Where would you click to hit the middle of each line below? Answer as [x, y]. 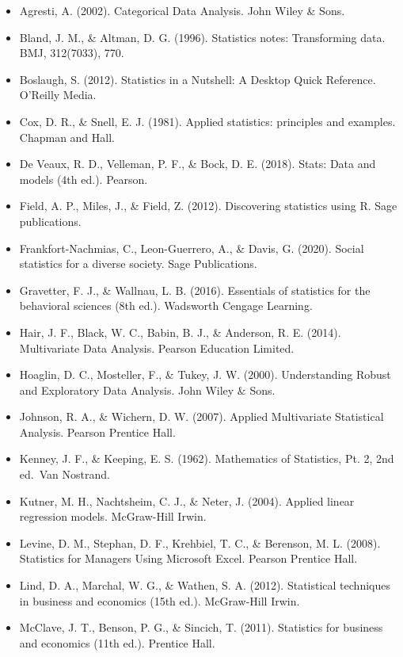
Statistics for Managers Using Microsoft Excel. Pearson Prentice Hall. [188, 558]
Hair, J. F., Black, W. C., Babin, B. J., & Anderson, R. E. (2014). [180, 332]
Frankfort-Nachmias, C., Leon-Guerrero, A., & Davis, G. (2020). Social [192, 248]
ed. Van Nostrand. [65, 474]
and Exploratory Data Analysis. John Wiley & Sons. [147, 390]
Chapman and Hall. [67, 137]
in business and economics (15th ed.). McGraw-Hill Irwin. [160, 600]
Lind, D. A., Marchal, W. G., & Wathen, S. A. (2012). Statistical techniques [205, 585]
